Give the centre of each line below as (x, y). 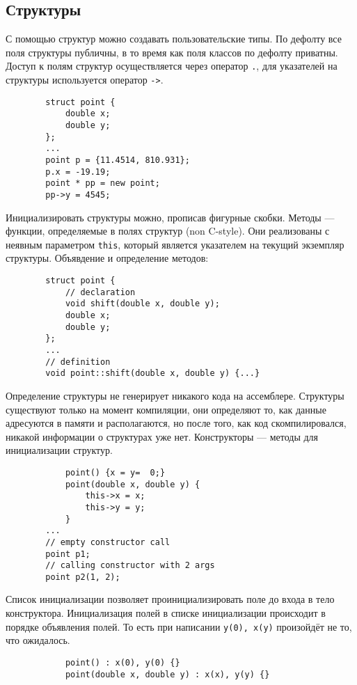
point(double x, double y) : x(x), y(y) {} (167, 674)
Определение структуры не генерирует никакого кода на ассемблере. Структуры (175, 395)
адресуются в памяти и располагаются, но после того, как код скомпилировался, (176, 423)
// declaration (100, 292)
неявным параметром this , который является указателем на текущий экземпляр (175, 244)
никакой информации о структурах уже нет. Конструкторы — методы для (162, 436)
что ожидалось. (38, 640)
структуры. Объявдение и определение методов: (107, 258)
